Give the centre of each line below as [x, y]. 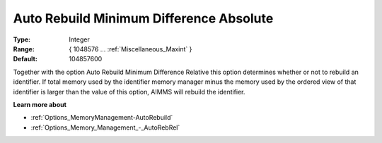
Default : [25, 59]
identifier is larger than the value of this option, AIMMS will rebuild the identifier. [129, 92]
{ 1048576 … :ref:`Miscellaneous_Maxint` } [131, 49]
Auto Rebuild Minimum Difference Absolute [143, 18]
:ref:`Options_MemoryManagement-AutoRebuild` [102, 118]
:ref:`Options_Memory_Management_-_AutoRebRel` [105, 128]
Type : [22, 39]
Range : [24, 49]
